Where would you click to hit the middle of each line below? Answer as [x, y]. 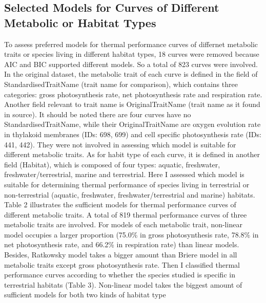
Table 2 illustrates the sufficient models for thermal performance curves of [120, 204]
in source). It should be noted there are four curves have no [98, 114]
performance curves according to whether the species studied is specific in [120, 275]
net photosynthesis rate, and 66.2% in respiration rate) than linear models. [122, 244]
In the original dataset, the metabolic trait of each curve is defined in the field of [131, 74]
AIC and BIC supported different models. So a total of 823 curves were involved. [131, 64]
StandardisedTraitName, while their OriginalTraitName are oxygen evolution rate [132, 124]
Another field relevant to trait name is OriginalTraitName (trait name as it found [132, 104]
